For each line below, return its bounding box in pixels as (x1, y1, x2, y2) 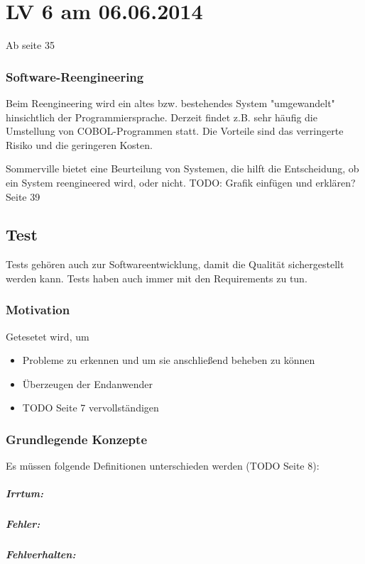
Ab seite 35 (6, 38, 55, 52)
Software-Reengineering (6, 67, 144, 85)
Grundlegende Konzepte (6, 431, 148, 448)
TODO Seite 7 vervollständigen (22, 400, 159, 415)
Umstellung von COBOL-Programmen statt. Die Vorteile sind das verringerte (6, 123, 344, 138)
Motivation (6, 301, 70, 319)
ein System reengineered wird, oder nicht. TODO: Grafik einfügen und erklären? (6, 175, 356, 189)
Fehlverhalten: (6, 547, 76, 562)
